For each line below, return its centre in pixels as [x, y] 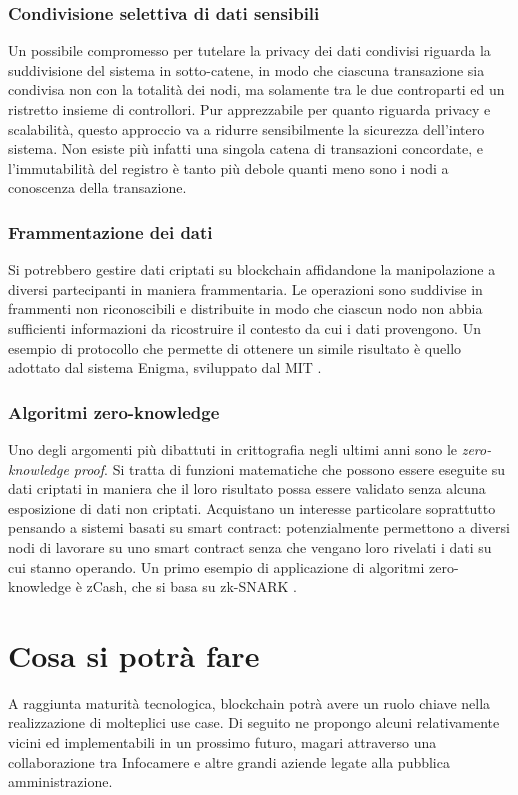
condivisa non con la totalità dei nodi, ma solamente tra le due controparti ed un [256, 89]
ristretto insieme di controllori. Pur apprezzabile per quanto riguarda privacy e [249, 109]
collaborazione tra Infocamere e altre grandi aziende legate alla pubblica [229, 761]
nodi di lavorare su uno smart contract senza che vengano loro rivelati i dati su [250, 546]
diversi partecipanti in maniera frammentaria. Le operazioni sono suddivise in [245, 288]
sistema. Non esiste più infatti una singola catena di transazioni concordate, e [245, 148]
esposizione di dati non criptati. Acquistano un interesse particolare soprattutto [252, 507]
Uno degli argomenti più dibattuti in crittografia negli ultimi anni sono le [233, 448]
